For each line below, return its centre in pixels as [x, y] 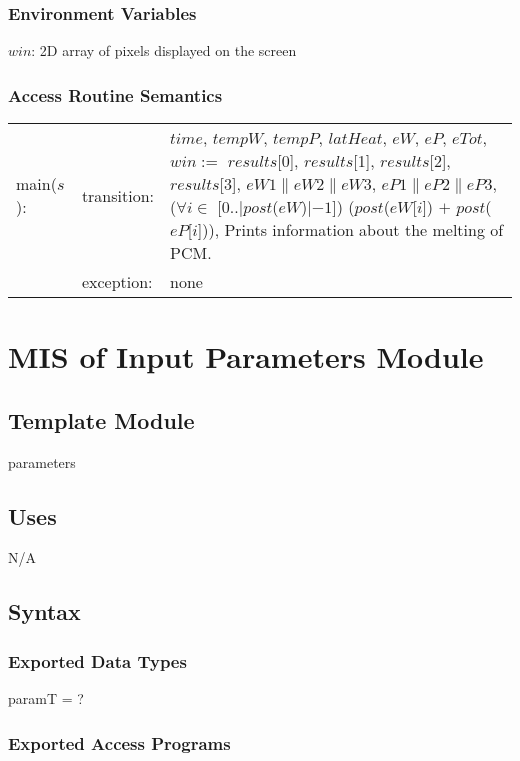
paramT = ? [46, 698]
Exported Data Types [97, 660]
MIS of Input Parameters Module [246, 356]
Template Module [101, 419]
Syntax [44, 611]
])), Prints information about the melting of [350, 230]
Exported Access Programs [119, 742]
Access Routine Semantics [115, 94]
